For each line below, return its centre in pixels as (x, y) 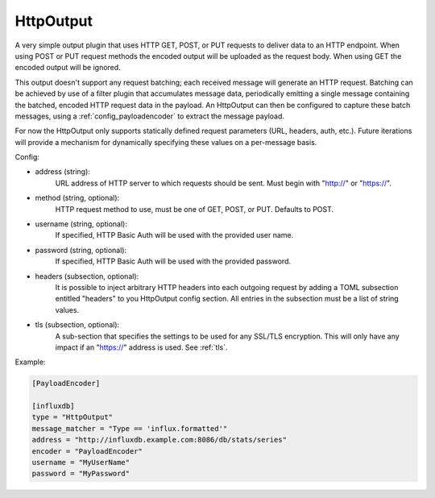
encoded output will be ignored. (68, 68)
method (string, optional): (77, 198)
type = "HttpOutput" (72, 417)
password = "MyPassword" (81, 474)
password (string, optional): (81, 250)
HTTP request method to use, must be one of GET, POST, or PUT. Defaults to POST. (195, 209)
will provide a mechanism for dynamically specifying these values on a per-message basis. (166, 142)
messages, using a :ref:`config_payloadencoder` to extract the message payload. (150, 116)
